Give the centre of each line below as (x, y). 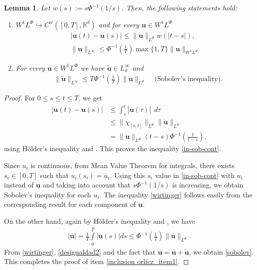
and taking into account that (87, 185)
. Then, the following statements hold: (179, 7)
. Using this (128, 175)
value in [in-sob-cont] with (195, 175)
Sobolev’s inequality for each (48, 194)
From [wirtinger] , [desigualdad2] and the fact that (80, 251)
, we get (90, 98)
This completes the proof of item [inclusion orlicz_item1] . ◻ (97, 261)
